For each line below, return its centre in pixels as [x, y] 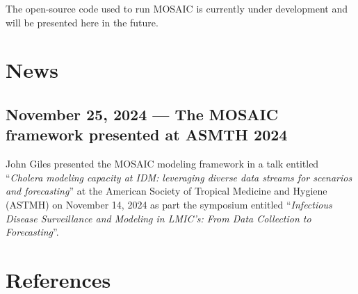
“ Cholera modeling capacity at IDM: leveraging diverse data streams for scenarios [179, 177]
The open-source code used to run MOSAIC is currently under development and [177, 8]
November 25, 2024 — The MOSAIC [142, 114]
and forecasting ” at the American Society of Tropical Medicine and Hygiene [166, 191]
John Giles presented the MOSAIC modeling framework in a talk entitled [162, 164]
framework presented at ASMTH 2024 [147, 134]
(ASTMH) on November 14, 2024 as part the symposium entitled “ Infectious [169, 204]
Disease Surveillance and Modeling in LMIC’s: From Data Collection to [158, 218]
